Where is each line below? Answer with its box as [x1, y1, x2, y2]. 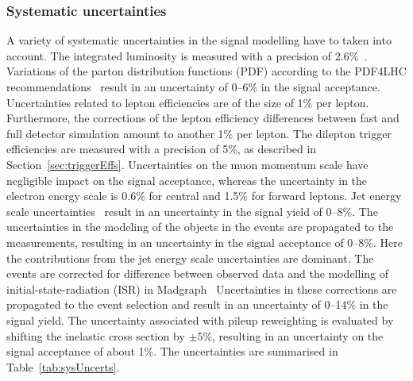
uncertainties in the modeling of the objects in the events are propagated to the [6, 218, 394, 235]
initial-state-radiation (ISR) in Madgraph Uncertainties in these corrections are [6, 280, 397, 297]
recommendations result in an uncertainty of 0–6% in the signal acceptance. [6, 79, 380, 94]
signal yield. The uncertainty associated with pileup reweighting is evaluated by [6, 311, 394, 328]
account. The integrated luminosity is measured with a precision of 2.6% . [6, 47, 368, 63]
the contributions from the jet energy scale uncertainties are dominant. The [6, 249, 374, 266]
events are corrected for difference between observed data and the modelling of [6, 265, 389, 282]
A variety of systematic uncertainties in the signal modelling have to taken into [6, 32, 392, 48]
